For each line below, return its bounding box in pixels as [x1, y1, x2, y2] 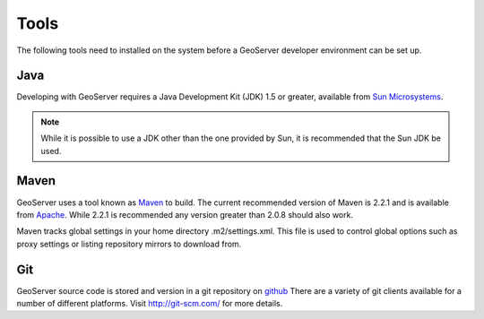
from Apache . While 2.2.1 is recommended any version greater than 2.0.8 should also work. [16, 209, 354, 220]
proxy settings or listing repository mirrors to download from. [16, 238, 242, 249]
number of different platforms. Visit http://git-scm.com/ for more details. [16, 298, 283, 308]
